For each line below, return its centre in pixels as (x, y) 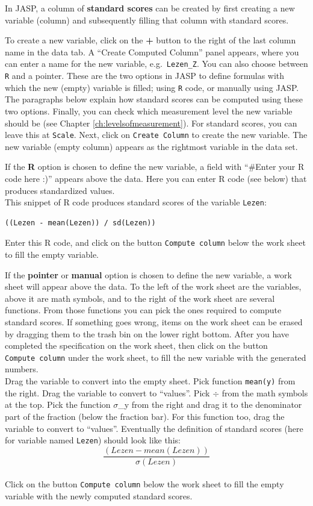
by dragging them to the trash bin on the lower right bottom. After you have (147, 333)
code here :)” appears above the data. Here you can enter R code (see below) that (156, 178)
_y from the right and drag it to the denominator (210, 404)
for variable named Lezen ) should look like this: (93, 440)
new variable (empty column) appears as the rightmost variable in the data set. (151, 146)
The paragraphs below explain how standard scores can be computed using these (154, 99)
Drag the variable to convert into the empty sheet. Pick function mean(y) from (150, 381)
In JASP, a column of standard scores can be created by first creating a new (150, 8)
